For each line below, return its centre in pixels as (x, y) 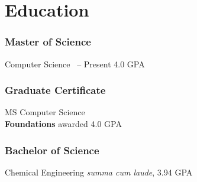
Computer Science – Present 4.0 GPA (75, 64)
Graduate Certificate (55, 90)
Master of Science (48, 42)
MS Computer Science (45, 112)
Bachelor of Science (52, 150)
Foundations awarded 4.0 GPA (63, 123)
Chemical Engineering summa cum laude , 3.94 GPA (99, 172)
